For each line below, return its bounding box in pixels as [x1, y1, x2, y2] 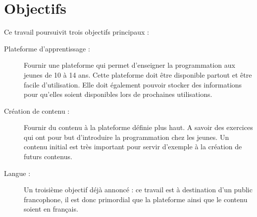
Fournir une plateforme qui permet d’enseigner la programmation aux [24, 60, 235, 70]
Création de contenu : [4, 105, 70, 116]
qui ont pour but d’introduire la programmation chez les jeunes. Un [24, 131, 229, 142]
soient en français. [24, 204, 78, 214]
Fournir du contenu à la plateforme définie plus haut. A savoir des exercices [24, 122, 253, 132]
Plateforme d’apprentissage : [4, 43, 90, 53]
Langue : [4, 168, 31, 178]
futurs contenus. [24, 151, 72, 162]
